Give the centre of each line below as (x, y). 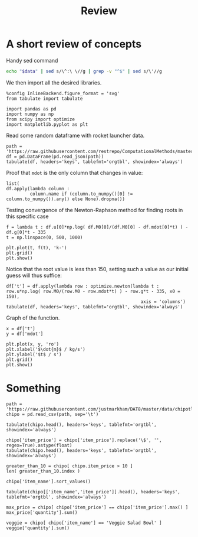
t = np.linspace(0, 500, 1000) (44, 237)
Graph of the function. (33, 318)
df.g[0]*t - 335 (26, 232)
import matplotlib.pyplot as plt (47, 124)
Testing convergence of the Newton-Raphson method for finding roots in (95, 210)
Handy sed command (32, 60)
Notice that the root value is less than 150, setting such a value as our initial (97, 269)
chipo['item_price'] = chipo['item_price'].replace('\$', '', (84, 440)
